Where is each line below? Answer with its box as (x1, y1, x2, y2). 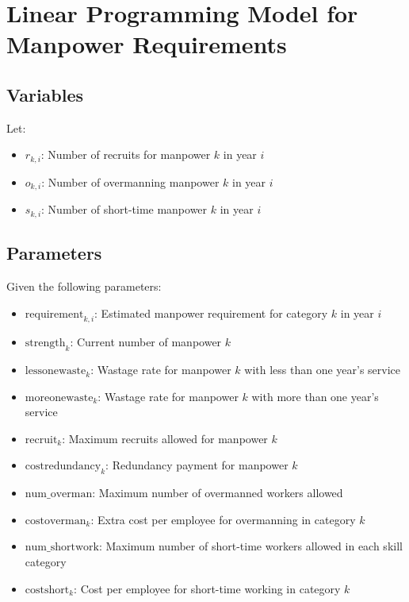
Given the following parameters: (6, 277, 162, 294)
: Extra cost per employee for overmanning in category (90, 511, 356, 527)
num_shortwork (25, 542, 99, 554)
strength (25, 338, 66, 349)
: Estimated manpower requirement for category (94, 304, 328, 321)
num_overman (25, 488, 93, 500)
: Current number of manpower (70, 334, 222, 350)
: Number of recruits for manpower (40, 146, 211, 163)
